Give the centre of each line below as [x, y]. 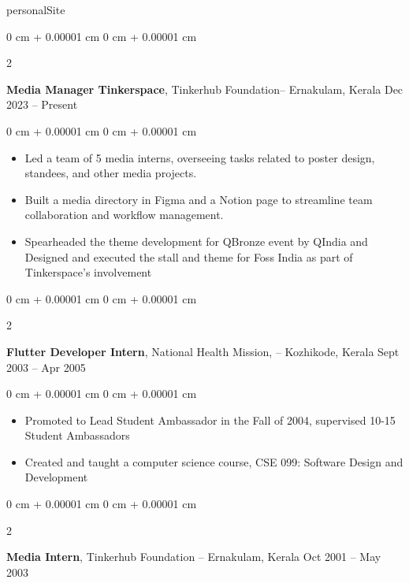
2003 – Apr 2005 [46, 367]
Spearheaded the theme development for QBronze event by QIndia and [196, 241]
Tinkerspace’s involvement [88, 272]
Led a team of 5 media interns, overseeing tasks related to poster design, [200, 157]
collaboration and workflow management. [124, 215]
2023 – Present [42, 104]
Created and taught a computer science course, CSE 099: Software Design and [214, 461]
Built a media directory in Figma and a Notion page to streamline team [199, 199]
